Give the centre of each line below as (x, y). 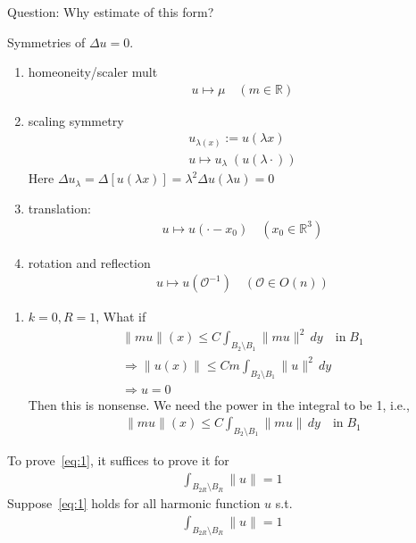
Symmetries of (46, 42)
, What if (121, 317)
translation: (59, 209)
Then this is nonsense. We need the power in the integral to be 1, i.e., (219, 404)
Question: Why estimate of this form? (111, 12)
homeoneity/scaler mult (93, 72)
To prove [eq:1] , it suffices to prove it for (118, 459)
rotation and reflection (89, 262)
